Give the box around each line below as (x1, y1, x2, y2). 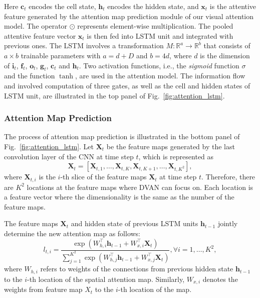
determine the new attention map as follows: (4, 228, 141, 238)
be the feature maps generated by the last (106, 141, 235, 151)
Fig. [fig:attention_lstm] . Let (4, 141, 94, 151)
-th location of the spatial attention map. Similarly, (27, 273, 185, 284)
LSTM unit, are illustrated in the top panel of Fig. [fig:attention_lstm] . (4, 90, 225, 101)
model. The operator (4, 21, 68, 31)
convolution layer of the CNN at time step (4, 151, 134, 161)
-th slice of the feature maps (60, 171, 147, 182)
